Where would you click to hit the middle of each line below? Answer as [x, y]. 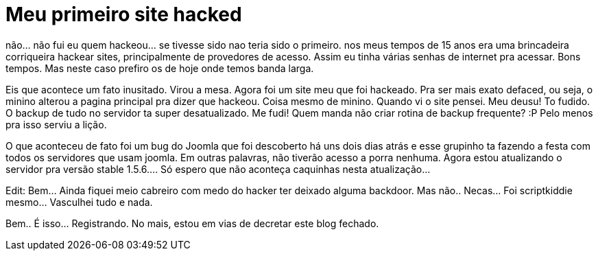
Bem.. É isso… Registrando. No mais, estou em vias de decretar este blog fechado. [192, 223]
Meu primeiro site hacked [124, 14]
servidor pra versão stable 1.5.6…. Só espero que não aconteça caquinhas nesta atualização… [218, 169]
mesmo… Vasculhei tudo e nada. [79, 202]
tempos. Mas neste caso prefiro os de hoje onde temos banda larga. [160, 68]
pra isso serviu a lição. [56, 124]
